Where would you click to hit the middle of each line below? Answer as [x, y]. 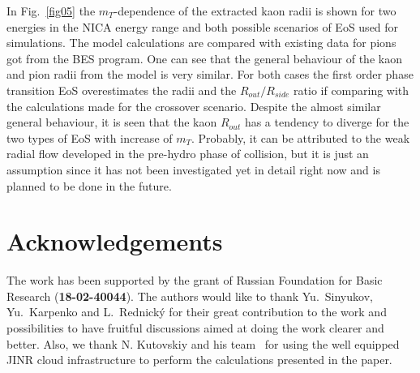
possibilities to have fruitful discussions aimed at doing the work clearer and [195, 328]
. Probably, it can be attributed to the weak [301, 137]
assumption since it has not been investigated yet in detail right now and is [193, 169]
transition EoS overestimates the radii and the [122, 90]
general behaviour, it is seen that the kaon [112, 122]
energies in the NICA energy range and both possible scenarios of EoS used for [203, 26]
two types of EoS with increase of [90, 137]
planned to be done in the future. [89, 185]
